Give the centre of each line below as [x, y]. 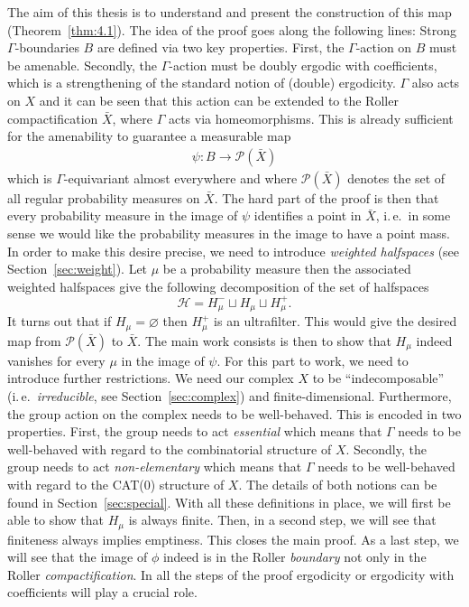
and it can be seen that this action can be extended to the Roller [219, 100]
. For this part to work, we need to [313, 360]
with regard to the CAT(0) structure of [116, 484]
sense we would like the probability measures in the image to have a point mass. [229, 233]
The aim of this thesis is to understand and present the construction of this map [230, 12]
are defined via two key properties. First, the [221, 47]
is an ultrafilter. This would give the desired [336, 321]
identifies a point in [308, 215]
